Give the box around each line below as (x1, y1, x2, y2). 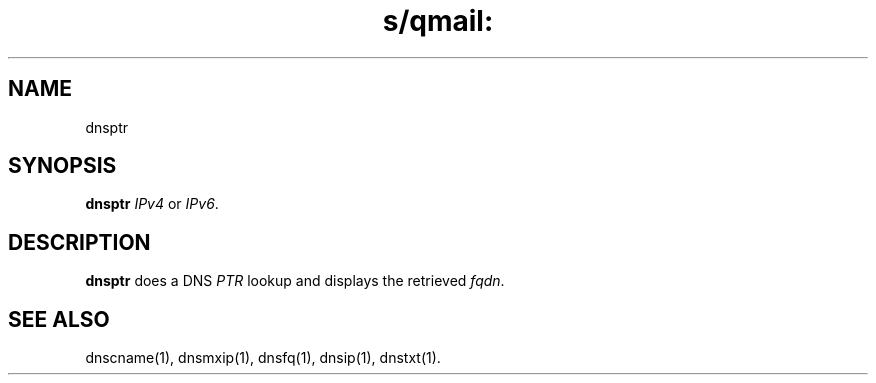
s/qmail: (382, 4, 494, 38)
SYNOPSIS (8, 153, 117, 179)
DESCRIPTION (8, 229, 151, 255)
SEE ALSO (8, 306, 110, 332)
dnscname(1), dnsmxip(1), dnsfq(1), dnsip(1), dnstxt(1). (85, 349, 441, 367)
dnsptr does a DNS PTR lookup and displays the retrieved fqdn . (85, 272, 505, 290)
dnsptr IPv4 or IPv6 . (85, 195, 219, 213)
